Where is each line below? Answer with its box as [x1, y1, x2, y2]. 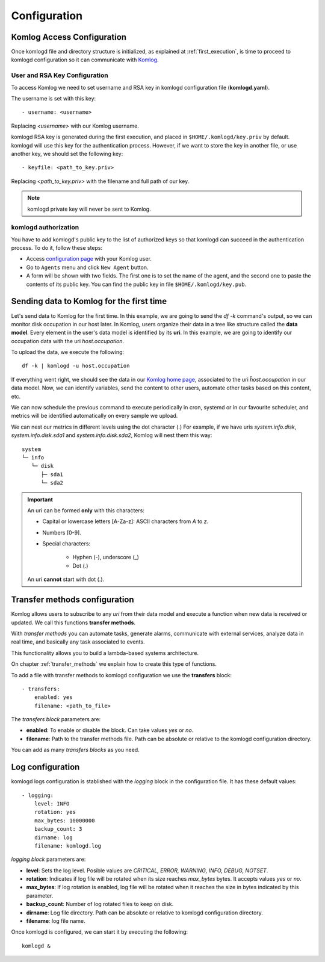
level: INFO [34, 800, 70, 807]
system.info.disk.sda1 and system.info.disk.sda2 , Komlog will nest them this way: [11, 432, 212, 439]
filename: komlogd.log [34, 842, 102, 849]
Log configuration [11, 762, 80, 772]
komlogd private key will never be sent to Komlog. [27, 205, 151, 213]
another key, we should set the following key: [11, 150, 123, 157]
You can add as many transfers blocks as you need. [11, 746, 140, 754]
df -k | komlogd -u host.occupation [22, 362, 130, 370]
